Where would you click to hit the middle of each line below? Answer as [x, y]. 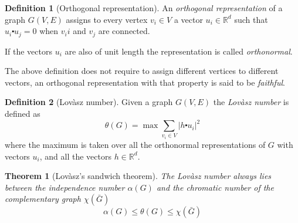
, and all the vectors [75, 156]
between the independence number [65, 187]
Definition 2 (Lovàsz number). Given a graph [89, 102]
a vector [188, 19]
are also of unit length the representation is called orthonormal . [179, 51]
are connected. [124, 31]
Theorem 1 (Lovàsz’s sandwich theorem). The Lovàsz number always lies [138, 176]
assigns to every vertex [107, 19]
